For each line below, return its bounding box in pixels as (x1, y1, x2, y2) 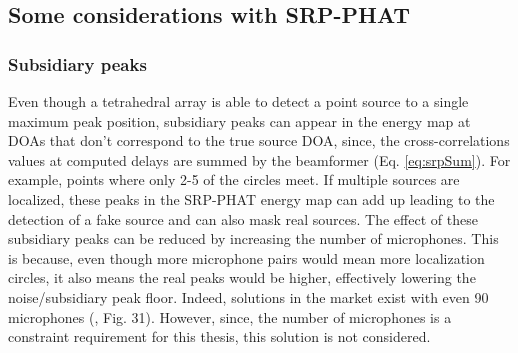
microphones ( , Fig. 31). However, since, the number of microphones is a (8, 306, 452, 327)
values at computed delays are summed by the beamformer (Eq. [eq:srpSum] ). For (8, 149, 511, 170)
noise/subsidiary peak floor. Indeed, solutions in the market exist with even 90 (8, 286, 489, 307)
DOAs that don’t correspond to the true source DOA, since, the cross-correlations (8, 130, 510, 151)
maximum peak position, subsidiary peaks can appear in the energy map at (8, 110, 471, 131)
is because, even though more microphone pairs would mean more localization (8, 247, 485, 268)
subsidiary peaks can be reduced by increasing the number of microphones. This (8, 228, 499, 249)
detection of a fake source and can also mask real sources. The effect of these (8, 208, 478, 229)
